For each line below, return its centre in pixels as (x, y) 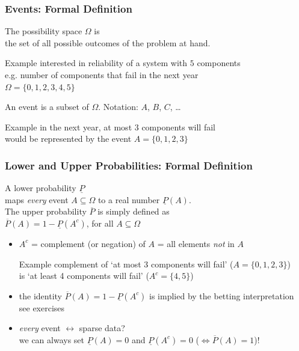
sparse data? (102, 328)
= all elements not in (196, 243)
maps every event (37, 199)
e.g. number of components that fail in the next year (102, 75)
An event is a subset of (47, 107)
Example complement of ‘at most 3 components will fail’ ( (126, 264)
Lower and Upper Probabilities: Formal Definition (129, 165)
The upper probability (46, 211)
